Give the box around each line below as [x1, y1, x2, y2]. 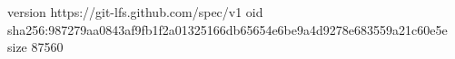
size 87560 [7, 38, 64, 56]
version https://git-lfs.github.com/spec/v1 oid [7, 3, 263, 21]
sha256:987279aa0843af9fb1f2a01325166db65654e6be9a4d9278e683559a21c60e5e [7, 20, 448, 38]
